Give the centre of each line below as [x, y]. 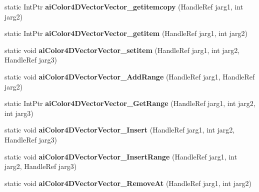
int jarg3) [19, 113]
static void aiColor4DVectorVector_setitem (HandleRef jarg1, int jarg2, [122, 50]
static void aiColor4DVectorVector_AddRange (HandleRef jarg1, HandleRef [130, 76]
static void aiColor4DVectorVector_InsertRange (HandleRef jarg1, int [121, 156]
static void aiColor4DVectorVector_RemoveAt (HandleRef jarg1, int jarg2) [128, 183]
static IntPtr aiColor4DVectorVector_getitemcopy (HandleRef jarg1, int [124, 6]
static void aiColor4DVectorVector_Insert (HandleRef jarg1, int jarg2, [120, 130]
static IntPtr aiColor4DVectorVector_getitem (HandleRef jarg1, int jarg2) [126, 33]
